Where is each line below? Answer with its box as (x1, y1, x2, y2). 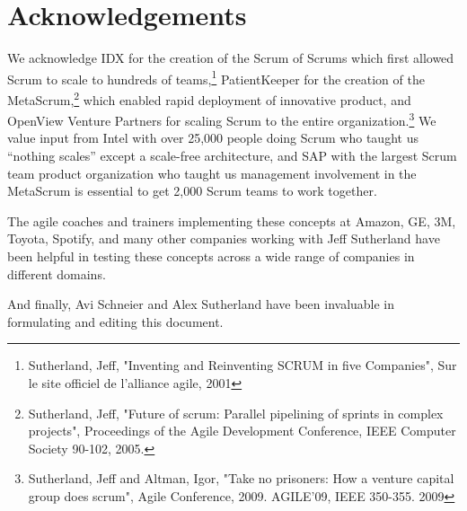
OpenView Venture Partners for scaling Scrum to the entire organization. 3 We (7, 109, 436, 129)
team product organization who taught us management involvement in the (7, 163, 417, 182)
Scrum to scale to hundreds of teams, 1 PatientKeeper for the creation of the (7, 66, 425, 88)
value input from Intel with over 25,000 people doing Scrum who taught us (7, 128, 419, 147)
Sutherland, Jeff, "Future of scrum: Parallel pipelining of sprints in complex (28, 403, 444, 422)
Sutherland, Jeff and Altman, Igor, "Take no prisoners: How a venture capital (28, 469, 454, 488)
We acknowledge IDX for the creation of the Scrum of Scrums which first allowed (7, 48, 454, 67)
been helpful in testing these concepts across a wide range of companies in (7, 247, 415, 266)
